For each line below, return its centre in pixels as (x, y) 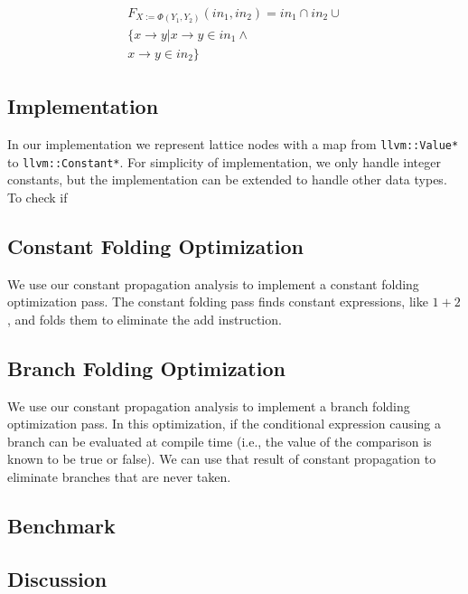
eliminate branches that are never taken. (119, 476)
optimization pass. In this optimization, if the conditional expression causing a (225, 424)
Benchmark (61, 525)
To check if (37, 197)
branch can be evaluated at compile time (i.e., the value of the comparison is (220, 441)
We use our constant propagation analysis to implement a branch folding (209, 405)
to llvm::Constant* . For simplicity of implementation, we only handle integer (224, 161)
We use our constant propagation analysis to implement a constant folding (213, 283)
